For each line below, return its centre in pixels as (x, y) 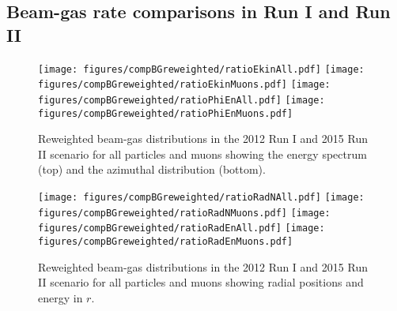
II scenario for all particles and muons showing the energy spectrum (202, 154)
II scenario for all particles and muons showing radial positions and (201, 282)
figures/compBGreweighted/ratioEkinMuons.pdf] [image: (184, 85)
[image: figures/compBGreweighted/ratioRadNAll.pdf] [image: (201, 197)
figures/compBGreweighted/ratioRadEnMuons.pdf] (166, 241)
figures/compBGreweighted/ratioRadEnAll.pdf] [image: (181, 229)
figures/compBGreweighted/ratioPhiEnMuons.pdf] (166, 113)
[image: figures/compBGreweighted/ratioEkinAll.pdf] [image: (201, 69)
